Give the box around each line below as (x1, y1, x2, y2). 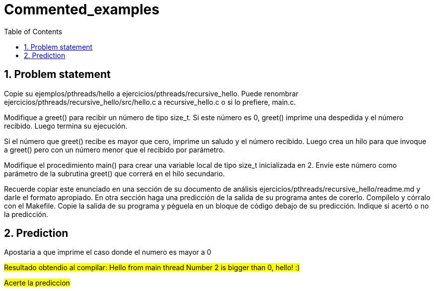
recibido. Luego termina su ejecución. (4, 121, 128, 130)
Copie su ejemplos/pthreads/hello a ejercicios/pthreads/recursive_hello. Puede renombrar (4, 89, 298, 98)
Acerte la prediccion (4, 279, 70, 288)
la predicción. (4, 210, 49, 218)
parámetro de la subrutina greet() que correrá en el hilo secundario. (4, 169, 225, 178)
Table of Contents (4, 27, 63, 36)
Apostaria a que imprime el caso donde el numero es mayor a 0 (4, 248, 212, 257)
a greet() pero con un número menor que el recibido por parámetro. (4, 145, 225, 154)
